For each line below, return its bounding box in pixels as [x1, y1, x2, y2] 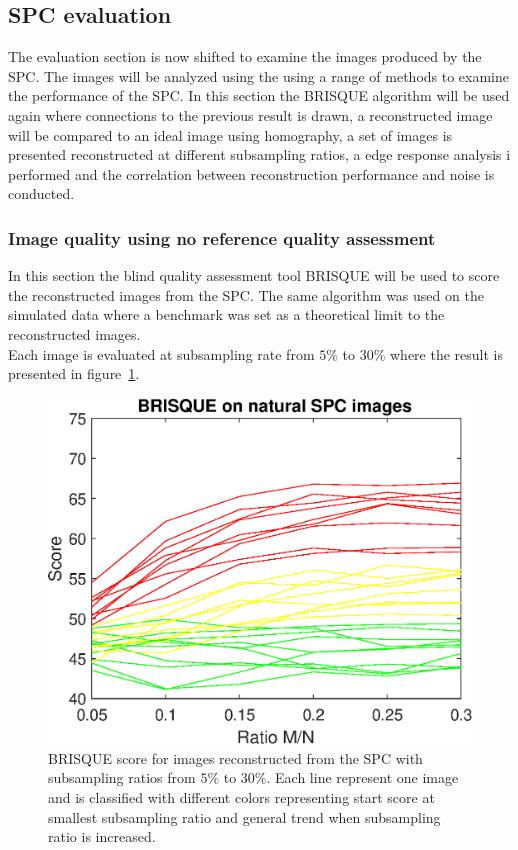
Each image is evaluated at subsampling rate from [8, 343, 315, 364]
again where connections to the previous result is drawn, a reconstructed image [8, 104, 493, 125]
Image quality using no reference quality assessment [8, 225, 436, 250]
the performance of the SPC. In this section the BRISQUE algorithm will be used [8, 85, 510, 106]
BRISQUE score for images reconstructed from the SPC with [48, 747, 423, 768]
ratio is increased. [48, 826, 156, 847]
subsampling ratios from [48, 767, 196, 788]
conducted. [8, 183, 75, 204]
